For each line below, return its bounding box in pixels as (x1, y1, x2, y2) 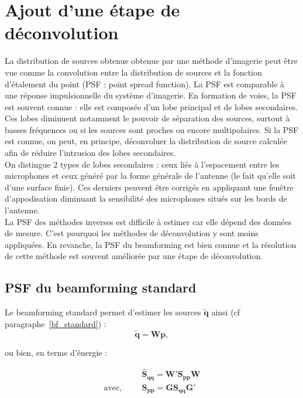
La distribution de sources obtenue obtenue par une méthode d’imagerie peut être (5, 55, 298, 67)
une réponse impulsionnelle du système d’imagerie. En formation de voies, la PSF (5, 89, 297, 101)
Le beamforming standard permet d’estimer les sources (5, 306, 201, 318)
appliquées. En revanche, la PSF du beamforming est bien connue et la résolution (5, 238, 297, 250)
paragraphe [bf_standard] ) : (5, 317, 106, 329)
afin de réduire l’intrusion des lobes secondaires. (5, 147, 176, 159)
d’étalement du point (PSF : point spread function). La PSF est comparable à (5, 77, 285, 90)
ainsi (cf (211, 306, 240, 318)
